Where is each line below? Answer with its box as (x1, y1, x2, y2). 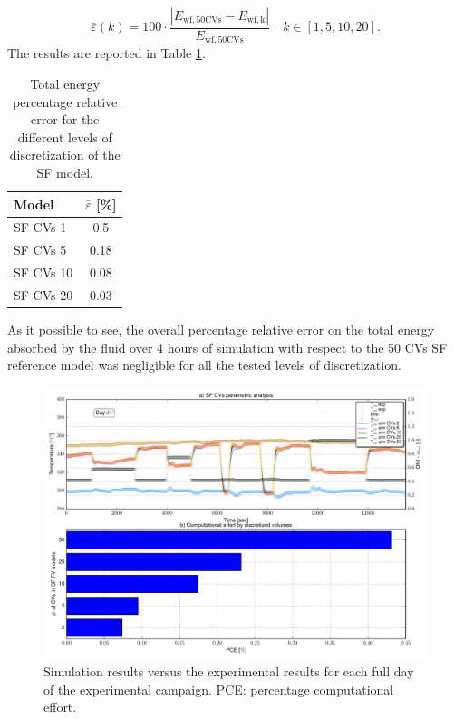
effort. (43, 697, 77, 716)
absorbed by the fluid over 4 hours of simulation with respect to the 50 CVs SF (7, 337, 448, 356)
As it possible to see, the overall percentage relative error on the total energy (7, 320, 435, 339)
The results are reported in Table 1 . (7, 44, 206, 63)
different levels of (17, 127, 112, 146)
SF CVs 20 (14, 286, 73, 305)
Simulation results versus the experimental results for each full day (43, 662, 414, 681)
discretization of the (9, 145, 121, 164)
